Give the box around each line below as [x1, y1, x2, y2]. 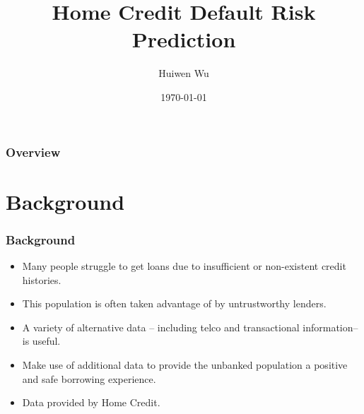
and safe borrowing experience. [22, 371, 156, 386]
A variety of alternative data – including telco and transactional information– [22, 319, 358, 334]
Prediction [131, 25, 236, 54]
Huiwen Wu [158, 66, 209, 81]
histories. [22, 272, 61, 287]
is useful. [22, 333, 61, 348]
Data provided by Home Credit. [22, 395, 160, 410]
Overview [6, 143, 61, 160]
